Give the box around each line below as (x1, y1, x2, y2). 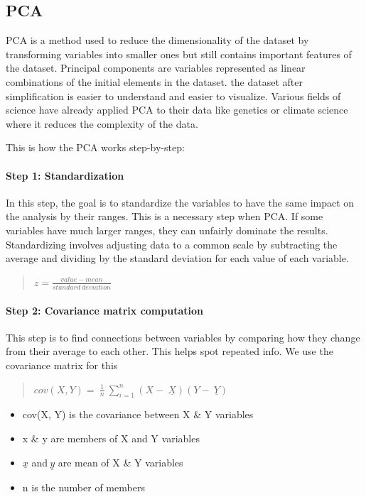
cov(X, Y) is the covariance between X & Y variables (22, 407, 254, 422)
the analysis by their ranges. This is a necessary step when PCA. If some (6, 209, 323, 224)
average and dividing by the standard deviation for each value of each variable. (6, 251, 349, 266)
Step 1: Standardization (6, 168, 124, 182)
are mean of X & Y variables (58, 454, 183, 469)
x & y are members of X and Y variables (22, 431, 200, 445)
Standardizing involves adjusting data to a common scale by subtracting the (6, 236, 338, 251)
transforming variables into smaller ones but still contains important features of (6, 46, 352, 61)
